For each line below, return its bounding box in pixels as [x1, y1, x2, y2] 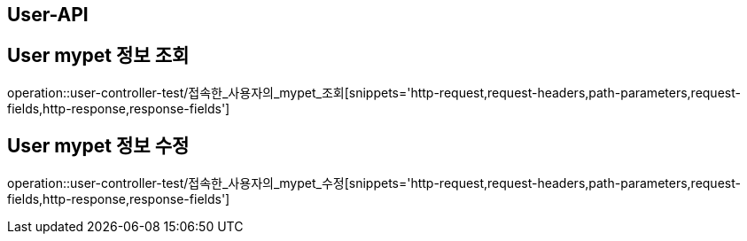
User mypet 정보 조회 [7, 44, 190, 67]
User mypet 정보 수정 [7, 135, 190, 158]
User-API [7, 4, 89, 26]
